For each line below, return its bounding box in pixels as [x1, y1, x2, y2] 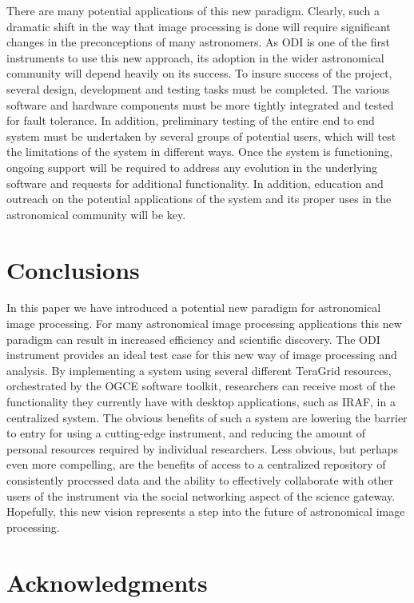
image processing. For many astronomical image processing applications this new [6, 315, 402, 332]
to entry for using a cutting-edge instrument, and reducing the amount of [6, 425, 366, 441]
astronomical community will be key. [6, 206, 186, 222]
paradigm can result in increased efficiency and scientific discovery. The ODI [6, 330, 380, 347]
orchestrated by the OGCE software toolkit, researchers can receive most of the [6, 377, 396, 394]
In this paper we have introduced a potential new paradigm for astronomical [6, 299, 381, 316]
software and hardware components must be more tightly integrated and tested [6, 96, 394, 113]
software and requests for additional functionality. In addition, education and [6, 174, 384, 191]
